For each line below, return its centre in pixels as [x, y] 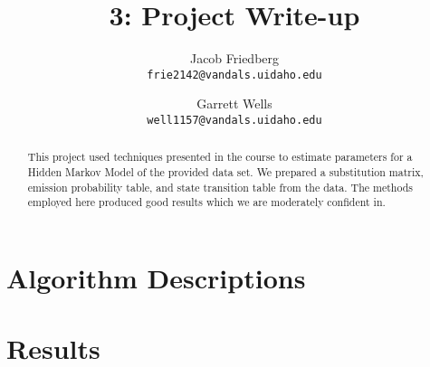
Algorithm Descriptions [156, 278]
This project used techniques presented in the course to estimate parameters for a [220, 157]
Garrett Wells [234, 104]
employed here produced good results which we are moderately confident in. [206, 202]
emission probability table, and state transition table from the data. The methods [220, 187]
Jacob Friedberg [234, 58]
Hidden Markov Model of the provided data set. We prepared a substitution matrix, [225, 172]
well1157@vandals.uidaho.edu [234, 120]
